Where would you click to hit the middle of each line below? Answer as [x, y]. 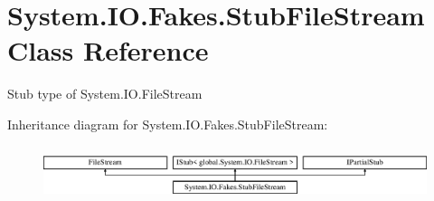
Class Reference [108, 50]
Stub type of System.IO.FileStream [105, 94]
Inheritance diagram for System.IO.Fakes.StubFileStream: [168, 124]
